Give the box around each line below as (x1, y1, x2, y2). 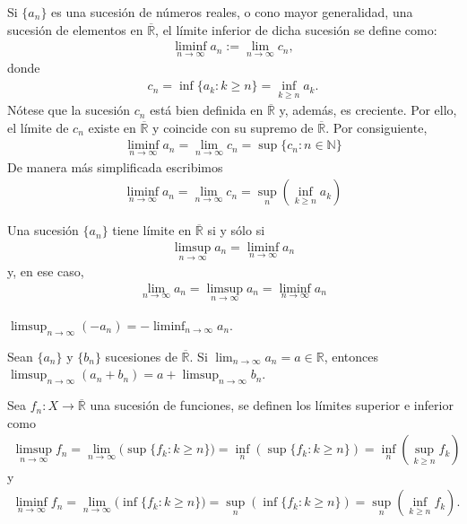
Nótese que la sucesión (7, 100, 131, 119)
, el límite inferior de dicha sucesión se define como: (155, 20, 437, 39)
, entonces (324, 346, 378, 365)
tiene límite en (112, 221, 192, 240)
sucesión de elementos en (7, 20, 143, 39)
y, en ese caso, (7, 262, 84, 281)
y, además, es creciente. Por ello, (279, 100, 457, 119)
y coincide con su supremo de (152, 118, 314, 136)
